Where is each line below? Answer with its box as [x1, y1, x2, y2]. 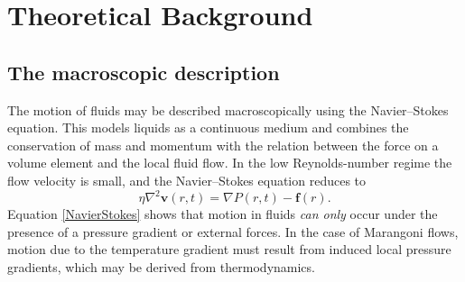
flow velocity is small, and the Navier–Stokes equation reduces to [7, 170, 367, 189]
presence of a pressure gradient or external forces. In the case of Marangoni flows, [7, 222, 459, 241]
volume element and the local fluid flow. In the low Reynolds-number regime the [7, 153, 452, 172]
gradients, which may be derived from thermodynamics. [7, 257, 315, 276]
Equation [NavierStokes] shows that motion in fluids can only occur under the [7, 205, 438, 223]
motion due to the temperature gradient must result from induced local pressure [7, 240, 451, 259]
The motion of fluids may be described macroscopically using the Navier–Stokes [7, 100, 449, 119]
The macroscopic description [7, 58, 280, 86]
